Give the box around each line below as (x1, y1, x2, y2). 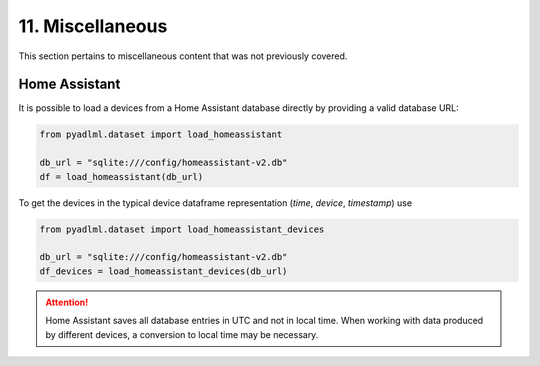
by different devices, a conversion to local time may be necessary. (45, 328, 319, 340)
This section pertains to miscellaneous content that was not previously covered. (18, 50, 348, 62)
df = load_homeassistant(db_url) (39, 171, 204, 182)
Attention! (45, 296, 89, 308)
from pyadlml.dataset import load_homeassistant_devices (39, 223, 325, 235)
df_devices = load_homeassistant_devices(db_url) (39, 265, 288, 277)
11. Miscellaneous (18, 15, 168, 37)
